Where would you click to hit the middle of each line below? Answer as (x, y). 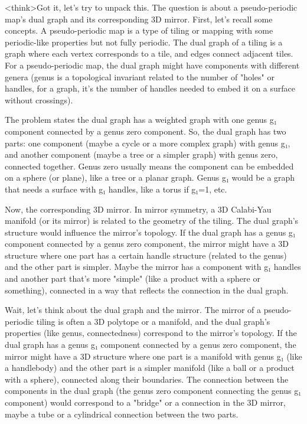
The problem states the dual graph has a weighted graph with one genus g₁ (141, 120)
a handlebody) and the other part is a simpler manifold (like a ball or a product (150, 368)
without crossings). (39, 100)
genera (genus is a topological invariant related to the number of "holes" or (140, 76)
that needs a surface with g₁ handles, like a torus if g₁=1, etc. (116, 189)
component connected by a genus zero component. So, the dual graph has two (146, 131)
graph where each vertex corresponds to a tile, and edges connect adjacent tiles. (149, 53)
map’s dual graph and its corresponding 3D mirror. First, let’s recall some (139, 19)
